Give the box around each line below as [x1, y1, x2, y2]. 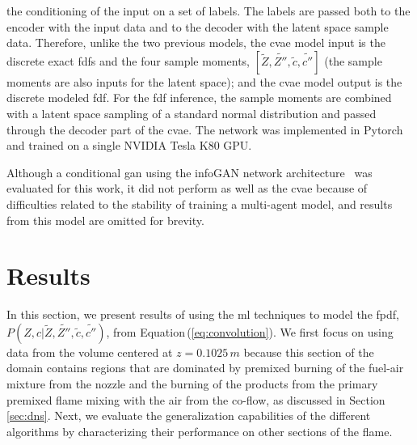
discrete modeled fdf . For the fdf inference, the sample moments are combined [6, 89, 392, 106]
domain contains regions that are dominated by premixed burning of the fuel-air [6, 359, 404, 376]
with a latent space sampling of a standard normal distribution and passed [6, 104, 377, 121]
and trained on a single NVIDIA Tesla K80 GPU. [6, 137, 252, 154]
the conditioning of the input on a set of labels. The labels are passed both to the [6, 2, 411, 19]
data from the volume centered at [6, 343, 173, 360]
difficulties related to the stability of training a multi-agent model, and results [6, 195, 393, 212]
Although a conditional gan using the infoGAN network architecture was [6, 163, 373, 180]
